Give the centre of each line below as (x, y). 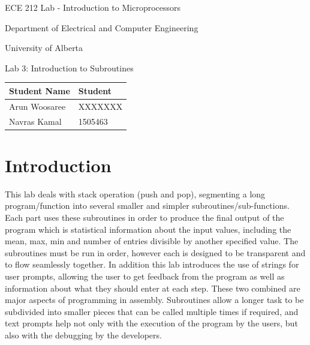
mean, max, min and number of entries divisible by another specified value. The (152, 241)
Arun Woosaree (37, 106)
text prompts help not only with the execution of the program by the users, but (151, 323)
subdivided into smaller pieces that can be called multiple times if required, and (152, 311)
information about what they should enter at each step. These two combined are (153, 288)
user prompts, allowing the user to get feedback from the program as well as (145, 276)
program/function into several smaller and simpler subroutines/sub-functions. (147, 205)
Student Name (40, 90)
